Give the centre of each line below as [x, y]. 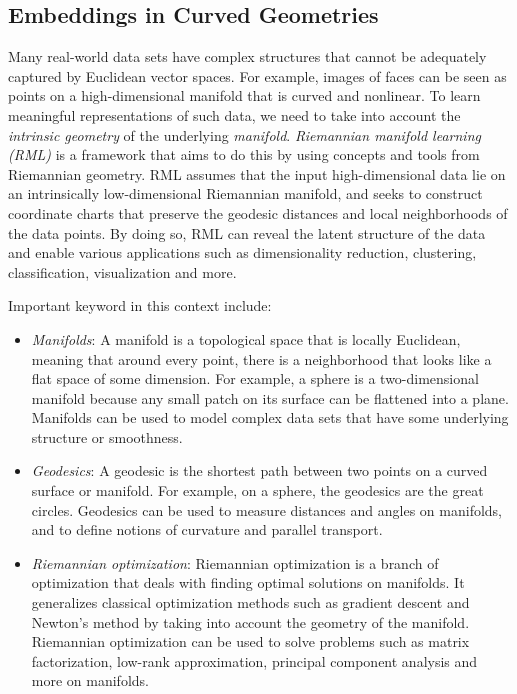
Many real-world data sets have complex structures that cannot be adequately [247, 56]
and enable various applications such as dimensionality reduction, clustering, [242, 252]
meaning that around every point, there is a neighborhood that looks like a [261, 358]
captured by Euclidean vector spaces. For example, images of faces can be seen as [257, 75]
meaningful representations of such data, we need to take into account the [234, 114]
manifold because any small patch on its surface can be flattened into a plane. [270, 397]
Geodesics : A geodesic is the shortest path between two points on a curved [259, 470]
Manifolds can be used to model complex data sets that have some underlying [270, 417]
